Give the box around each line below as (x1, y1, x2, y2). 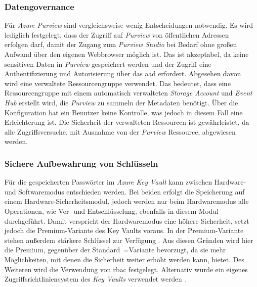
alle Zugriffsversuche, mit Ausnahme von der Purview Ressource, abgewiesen (4, 126, 236, 137)
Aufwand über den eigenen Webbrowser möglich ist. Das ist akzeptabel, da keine (4, 49, 249, 59)
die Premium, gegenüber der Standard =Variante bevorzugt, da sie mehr (4, 244, 226, 255)
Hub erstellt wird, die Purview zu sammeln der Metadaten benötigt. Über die (4, 97, 238, 107)
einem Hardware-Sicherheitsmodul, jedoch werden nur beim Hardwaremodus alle (4, 196, 249, 206)
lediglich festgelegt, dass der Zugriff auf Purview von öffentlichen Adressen (4, 29, 229, 40)
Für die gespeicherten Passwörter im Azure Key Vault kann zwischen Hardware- (4, 177, 246, 187)
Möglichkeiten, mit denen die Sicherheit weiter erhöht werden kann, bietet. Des (4, 254, 244, 264)
